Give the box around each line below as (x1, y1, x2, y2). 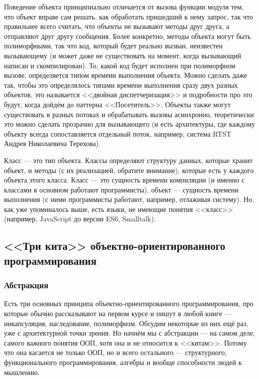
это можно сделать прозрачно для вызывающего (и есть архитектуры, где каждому (4, 119, 256, 129)
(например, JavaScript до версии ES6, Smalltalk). (4, 213, 156, 224)
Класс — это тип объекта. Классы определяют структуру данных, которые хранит (4, 155, 253, 165)
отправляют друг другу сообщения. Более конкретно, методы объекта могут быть (4, 30, 251, 41)
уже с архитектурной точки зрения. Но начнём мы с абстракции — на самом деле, (4, 328, 255, 338)
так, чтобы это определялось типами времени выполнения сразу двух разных (4, 79, 238, 90)
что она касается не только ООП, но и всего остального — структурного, (4, 347, 227, 358)
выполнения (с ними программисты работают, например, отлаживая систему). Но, (4, 194, 255, 204)
